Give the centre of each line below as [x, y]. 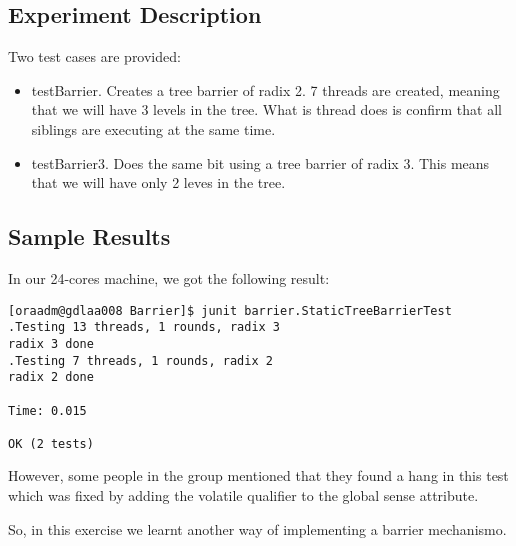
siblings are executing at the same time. [153, 128]
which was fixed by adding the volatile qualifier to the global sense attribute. [243, 495]
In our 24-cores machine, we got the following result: [169, 277]
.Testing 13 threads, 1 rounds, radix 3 [144, 327]
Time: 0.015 [47, 410]
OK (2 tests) [51, 443]
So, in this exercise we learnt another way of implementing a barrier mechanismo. [257, 528]
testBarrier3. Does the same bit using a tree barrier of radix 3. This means [260, 162]
